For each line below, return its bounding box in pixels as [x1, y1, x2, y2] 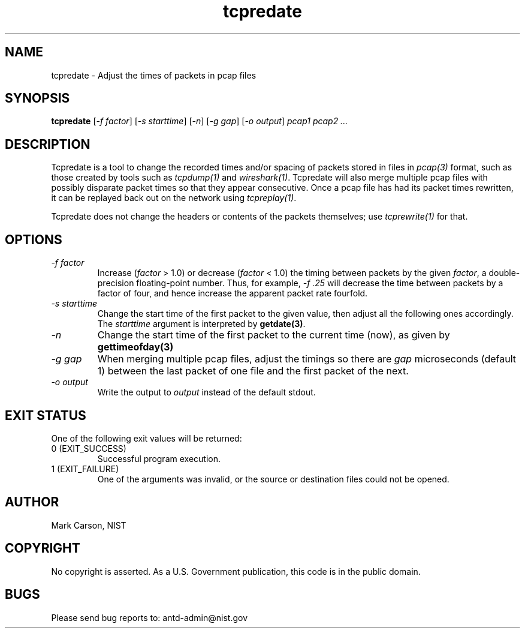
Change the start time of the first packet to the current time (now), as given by [97, 329, 450, 341]
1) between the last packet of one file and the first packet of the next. [97, 365, 409, 377]
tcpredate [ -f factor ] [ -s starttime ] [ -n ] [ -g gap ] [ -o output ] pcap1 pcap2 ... [51, 116, 348, 127]
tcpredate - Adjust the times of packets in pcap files [51, 70, 257, 80]
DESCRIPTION [5, 136, 90, 152]
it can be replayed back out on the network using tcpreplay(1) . [51, 193, 297, 203]
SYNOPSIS [5, 91, 70, 106]
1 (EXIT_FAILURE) [51, 463, 119, 474]
